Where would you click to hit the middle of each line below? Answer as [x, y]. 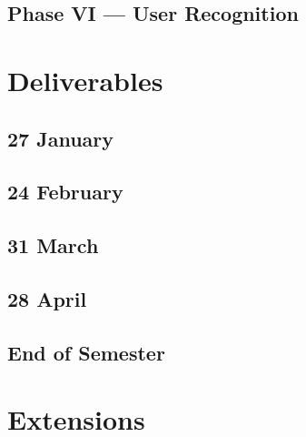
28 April [47, 298]
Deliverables [85, 80]
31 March [53, 245]
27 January [61, 138]
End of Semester [86, 352]
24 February [65, 192]
